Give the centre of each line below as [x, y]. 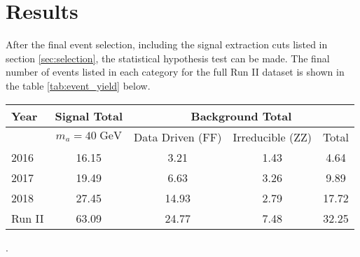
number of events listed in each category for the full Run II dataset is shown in [175, 72]
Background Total [241, 116]
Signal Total [89, 116]
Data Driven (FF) [178, 137]
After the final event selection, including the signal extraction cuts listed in [167, 44]
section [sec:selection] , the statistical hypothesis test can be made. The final [168, 58]
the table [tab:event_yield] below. [78, 85]
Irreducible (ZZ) [272, 137]
